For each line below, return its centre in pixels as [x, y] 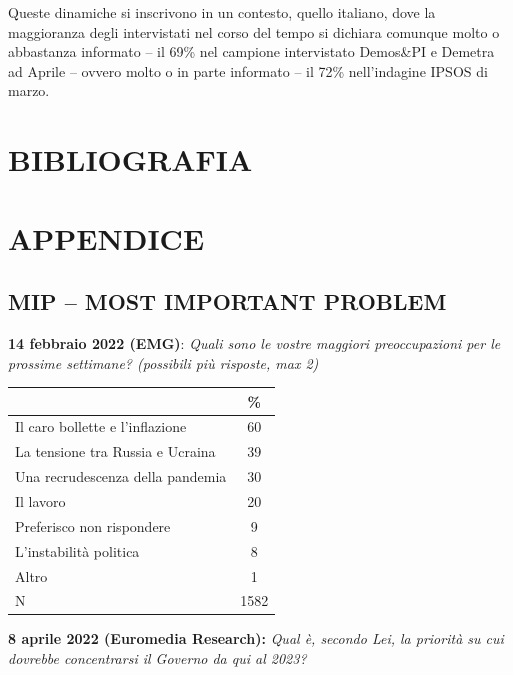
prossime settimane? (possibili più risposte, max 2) [163, 362]
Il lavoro [40, 500]
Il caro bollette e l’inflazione [101, 426]
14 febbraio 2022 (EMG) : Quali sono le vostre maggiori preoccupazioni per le [254, 342]
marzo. [29, 90]
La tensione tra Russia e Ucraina [115, 451]
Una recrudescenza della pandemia [121, 476]
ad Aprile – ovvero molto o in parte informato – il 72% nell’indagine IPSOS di [248, 70]
